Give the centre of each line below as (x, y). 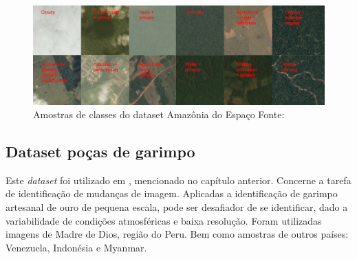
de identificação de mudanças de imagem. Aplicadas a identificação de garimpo (172, 193)
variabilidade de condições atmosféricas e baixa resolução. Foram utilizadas (164, 220)
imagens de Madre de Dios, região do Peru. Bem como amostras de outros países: (177, 234)
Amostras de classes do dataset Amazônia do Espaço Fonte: (159, 114)
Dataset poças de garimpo (100, 151)
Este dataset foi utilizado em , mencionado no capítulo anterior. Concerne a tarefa (178, 180)
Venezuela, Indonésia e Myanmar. (76, 247)
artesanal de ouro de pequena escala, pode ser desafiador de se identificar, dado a (177, 207)
